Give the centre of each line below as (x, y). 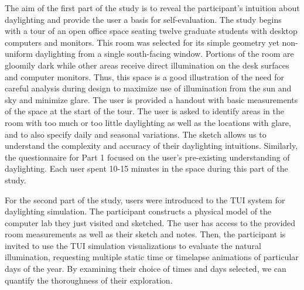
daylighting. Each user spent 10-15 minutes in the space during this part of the (146, 168)
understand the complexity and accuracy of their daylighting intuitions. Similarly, (151, 146)
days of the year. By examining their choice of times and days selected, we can (146, 269)
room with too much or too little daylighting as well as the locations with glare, (148, 122)
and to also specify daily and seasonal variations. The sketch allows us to (136, 134)
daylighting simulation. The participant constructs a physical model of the (138, 211)
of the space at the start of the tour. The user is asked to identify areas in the (144, 111)
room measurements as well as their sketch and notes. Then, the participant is (145, 234)
